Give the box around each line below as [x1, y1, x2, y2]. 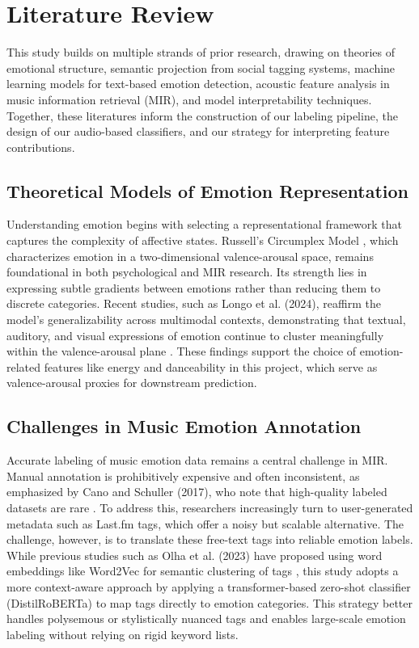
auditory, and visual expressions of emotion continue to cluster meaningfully [6, 326, 384, 343]
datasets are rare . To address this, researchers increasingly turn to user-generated [6, 499, 413, 515]
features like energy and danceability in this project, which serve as [44, 358, 378, 375]
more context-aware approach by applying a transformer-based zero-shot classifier [6, 578, 411, 595]
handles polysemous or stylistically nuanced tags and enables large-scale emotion [6, 610, 406, 627]
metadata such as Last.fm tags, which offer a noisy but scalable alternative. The [6, 515, 404, 532]
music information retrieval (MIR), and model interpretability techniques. [6, 90, 372, 107]
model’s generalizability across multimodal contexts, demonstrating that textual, [6, 311, 406, 328]
